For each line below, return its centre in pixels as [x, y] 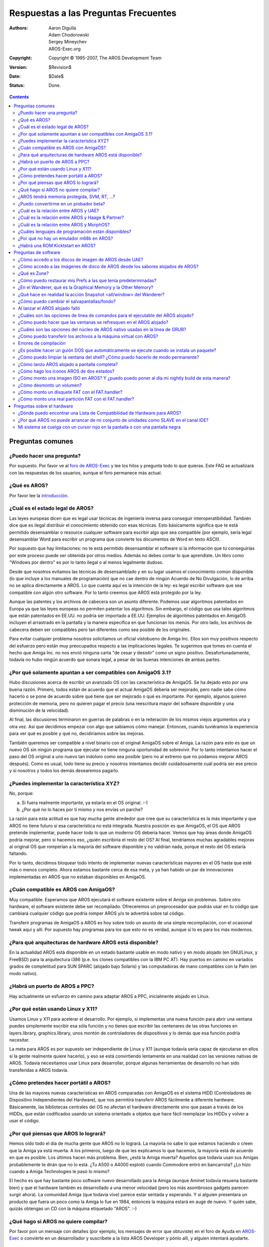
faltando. [18, 853]
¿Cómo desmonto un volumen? [50, 385]
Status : [17, 85]
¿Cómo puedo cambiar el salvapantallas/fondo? [67, 301]
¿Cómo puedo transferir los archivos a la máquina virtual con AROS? [88, 336]
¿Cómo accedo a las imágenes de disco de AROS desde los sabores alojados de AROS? [108, 266]
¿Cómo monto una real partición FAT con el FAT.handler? [76, 399]
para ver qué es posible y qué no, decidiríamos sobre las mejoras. [77, 734]
